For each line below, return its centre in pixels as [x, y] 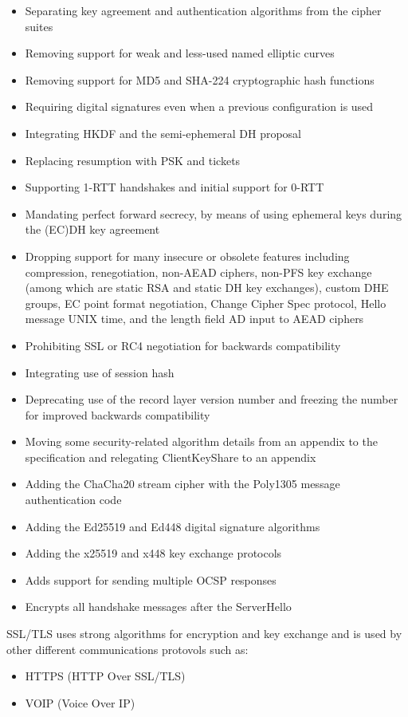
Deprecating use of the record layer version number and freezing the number [212, 399]
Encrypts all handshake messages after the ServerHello [158, 607]
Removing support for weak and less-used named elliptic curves [180, 53]
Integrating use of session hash [100, 372]
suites [39, 26]
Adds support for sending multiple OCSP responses [151, 579]
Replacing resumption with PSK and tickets [133, 160]
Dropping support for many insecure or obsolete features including [187, 256]
